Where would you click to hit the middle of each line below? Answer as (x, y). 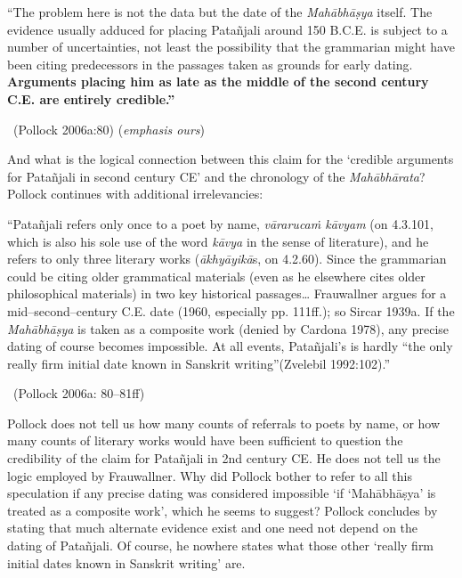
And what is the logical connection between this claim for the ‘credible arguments (231, 159)
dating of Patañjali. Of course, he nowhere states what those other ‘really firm (221, 545)
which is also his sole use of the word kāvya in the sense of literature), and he (218, 241)
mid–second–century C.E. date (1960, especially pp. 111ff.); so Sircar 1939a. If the (231, 310)
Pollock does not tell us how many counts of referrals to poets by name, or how (224, 423)
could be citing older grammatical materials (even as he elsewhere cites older (216, 276)
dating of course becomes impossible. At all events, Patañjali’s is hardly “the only (230, 346)
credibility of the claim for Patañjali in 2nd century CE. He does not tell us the (224, 458)
